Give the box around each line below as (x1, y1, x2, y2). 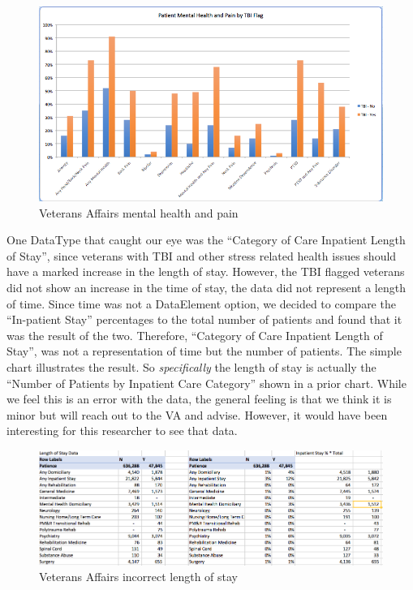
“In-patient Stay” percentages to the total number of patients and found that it (6, 311, 402, 328)
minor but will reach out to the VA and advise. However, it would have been (6, 406, 388, 423)
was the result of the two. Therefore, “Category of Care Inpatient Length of (6, 326, 383, 343)
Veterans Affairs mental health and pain (39, 204, 239, 221)
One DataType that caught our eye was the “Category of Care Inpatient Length (6, 231, 406, 248)
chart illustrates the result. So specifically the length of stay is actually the (6, 359, 376, 375)
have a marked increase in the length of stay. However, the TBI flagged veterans (6, 263, 405, 280)
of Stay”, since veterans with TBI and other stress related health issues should (6, 247, 397, 264)
